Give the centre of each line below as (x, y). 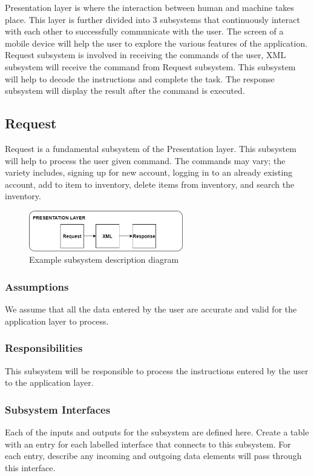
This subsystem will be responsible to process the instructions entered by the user (157, 370)
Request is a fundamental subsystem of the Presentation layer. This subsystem (151, 148)
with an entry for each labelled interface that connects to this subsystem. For (148, 444)
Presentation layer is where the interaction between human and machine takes (150, 7)
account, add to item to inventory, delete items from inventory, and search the (150, 184)
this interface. (30, 467)
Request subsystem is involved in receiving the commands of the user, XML (146, 55)
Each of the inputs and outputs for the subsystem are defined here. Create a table (157, 431)
